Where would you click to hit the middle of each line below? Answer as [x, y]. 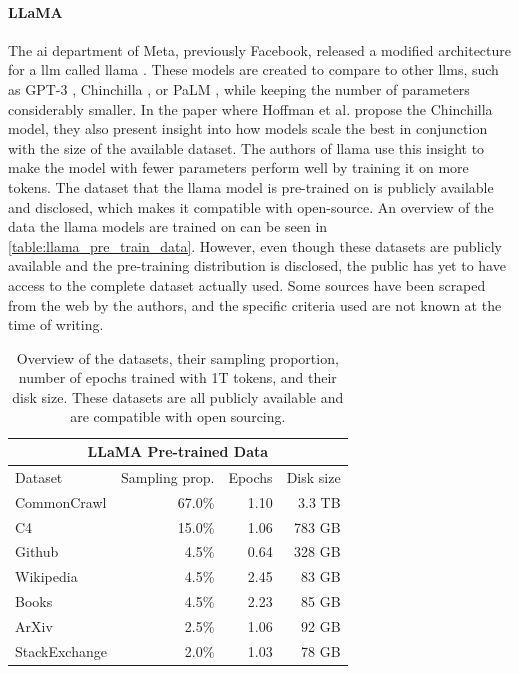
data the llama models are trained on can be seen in [168, 226]
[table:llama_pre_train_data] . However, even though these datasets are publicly [255, 245]
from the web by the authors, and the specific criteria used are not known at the [255, 304]
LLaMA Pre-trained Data [178, 451]
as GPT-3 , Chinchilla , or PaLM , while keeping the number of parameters [239, 88]
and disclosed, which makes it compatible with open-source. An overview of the [251, 206]
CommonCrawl [61, 501]
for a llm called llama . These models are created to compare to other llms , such [253, 69]
